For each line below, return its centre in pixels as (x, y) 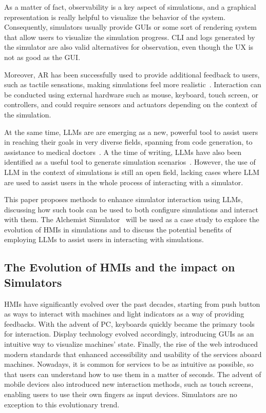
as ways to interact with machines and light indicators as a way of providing (124, 314)
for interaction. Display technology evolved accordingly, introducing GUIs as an (129, 334)
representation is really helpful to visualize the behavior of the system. (115, 17)
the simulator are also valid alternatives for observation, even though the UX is (129, 47)
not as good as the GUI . (42, 57)
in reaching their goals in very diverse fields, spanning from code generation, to (128, 142)
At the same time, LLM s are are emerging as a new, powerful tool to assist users (131, 132)
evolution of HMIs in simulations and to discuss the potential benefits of (118, 229)
